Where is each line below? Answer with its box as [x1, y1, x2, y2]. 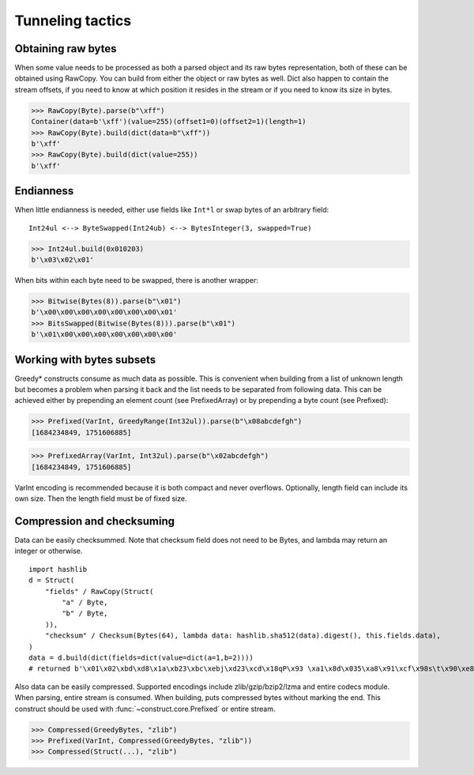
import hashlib [28, 565, 88, 574]
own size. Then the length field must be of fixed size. [14, 494, 187, 503]
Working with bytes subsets [14, 352, 156, 367]
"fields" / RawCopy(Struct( [44, 587, 154, 596]
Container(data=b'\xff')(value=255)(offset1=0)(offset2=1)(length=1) [31, 117, 307, 126]
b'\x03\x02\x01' [31, 255, 95, 265]
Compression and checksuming [14, 514, 175, 528]
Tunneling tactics [14, 12, 132, 29]
